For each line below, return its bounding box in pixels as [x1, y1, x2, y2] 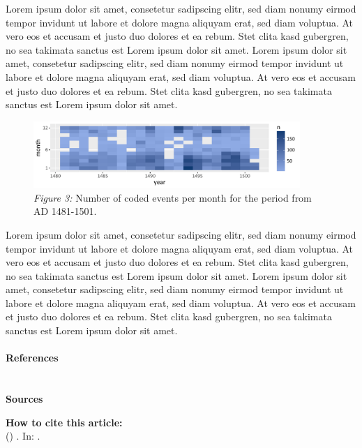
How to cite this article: [6, 415, 123, 429]
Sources [6, 391, 43, 406]
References [6, 350, 59, 365]
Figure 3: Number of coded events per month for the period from [33, 190, 312, 204]
